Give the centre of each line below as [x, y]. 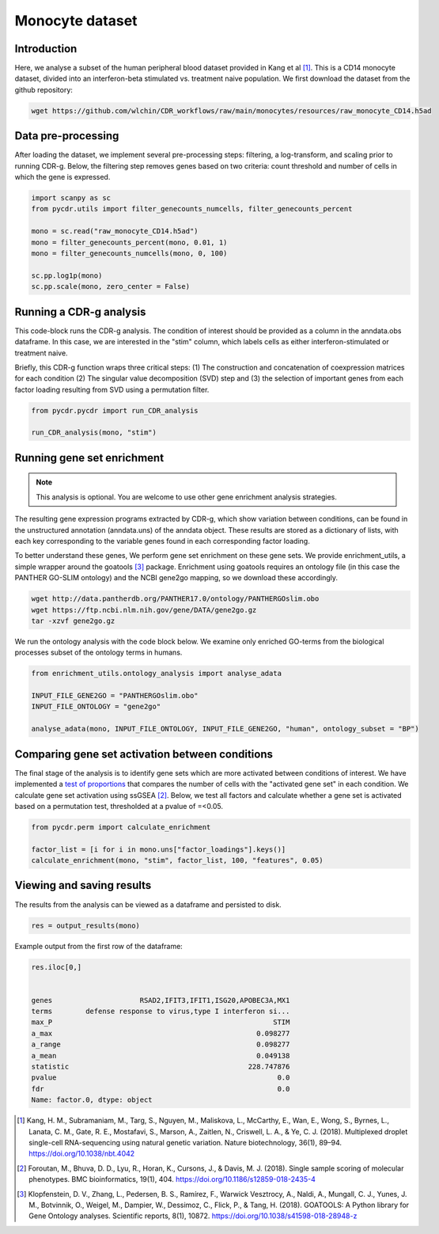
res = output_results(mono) [85, 925]
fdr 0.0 [161, 1089]
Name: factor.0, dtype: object [92, 1100]
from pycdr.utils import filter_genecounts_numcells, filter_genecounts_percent [192, 209]
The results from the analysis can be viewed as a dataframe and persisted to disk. [148, 904]
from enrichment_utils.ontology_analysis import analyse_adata [157, 674]
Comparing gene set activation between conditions [144, 754]
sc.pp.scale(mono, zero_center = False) [110, 287]
